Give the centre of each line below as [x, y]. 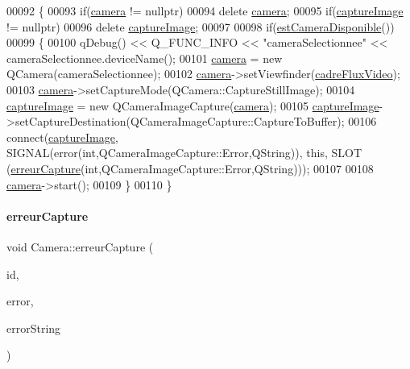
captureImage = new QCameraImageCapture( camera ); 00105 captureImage [193, 105]
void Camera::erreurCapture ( [80, 246]
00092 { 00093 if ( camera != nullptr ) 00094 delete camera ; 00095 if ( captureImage [205, 10]
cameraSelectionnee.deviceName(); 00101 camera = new [145, 58]
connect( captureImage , [62, 137]
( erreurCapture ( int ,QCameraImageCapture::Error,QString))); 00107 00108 [190, 168]
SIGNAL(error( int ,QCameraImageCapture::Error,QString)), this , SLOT [184, 153]
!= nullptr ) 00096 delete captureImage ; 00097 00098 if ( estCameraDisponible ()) [201, 26]
